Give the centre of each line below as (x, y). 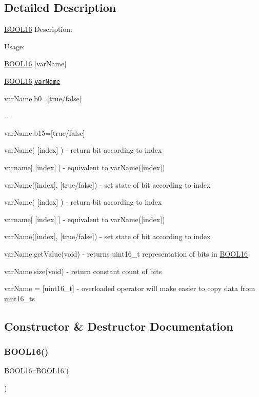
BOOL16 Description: (38, 29)
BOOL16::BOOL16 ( (37, 371)
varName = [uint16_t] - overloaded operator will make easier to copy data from (130, 288)
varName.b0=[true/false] (43, 98)
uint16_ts (19, 298)
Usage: (15, 46)
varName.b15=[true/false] (45, 132)
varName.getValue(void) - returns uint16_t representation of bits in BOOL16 (126, 253)
